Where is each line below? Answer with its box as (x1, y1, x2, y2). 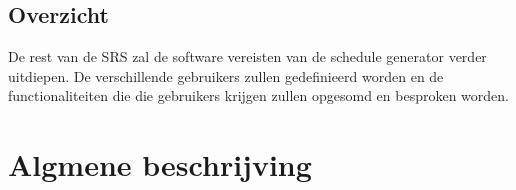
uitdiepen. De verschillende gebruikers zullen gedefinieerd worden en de (8, 65, 444, 86)
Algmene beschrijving (8, 144, 312, 185)
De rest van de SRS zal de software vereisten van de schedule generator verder (8, 46, 487, 67)
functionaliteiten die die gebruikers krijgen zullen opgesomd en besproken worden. (8, 85, 509, 106)
